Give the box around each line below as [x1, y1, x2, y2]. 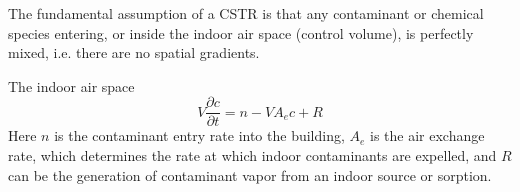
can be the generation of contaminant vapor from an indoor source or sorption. [8, 164, 492, 185]
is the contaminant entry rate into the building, [54, 125, 345, 146]
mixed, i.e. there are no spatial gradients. [8, 42, 260, 63]
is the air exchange [370, 125, 485, 146]
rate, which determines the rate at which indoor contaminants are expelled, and [8, 145, 497, 166]
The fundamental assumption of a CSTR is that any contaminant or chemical [8, 3, 484, 23]
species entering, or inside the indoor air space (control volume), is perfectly [8, 22, 474, 43]
